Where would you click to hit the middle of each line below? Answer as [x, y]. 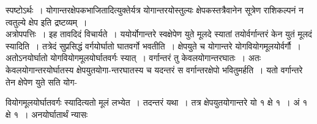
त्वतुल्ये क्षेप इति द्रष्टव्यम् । [47, 22]
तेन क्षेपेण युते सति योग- [42, 82]
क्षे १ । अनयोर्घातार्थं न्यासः [47, 114]
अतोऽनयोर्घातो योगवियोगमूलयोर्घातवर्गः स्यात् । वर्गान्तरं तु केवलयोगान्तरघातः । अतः [133, 58]
